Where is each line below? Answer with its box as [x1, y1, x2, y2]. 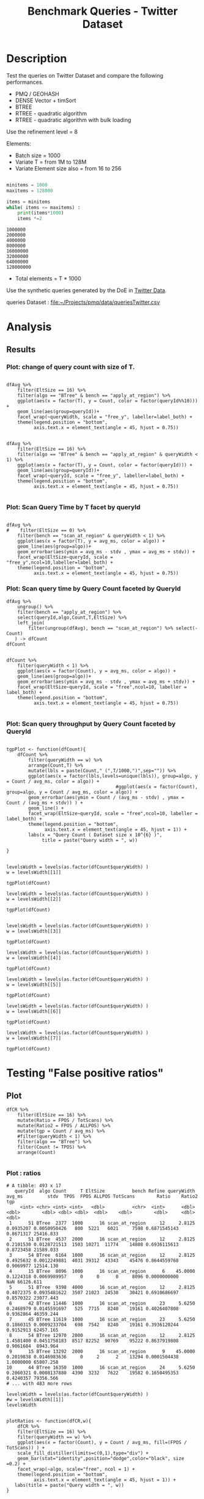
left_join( [17, 619, 45, 626]
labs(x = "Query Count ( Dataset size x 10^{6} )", [28, 831, 163, 838]
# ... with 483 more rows [6, 1380, 72, 1387]
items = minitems [6, 199, 51, 205]
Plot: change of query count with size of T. [6, 363, 135, 371]
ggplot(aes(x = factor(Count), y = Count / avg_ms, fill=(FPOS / [17, 1440, 188, 1446]
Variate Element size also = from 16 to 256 [15, 164, 122, 172]
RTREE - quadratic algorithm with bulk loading [15, 116, 131, 123]
